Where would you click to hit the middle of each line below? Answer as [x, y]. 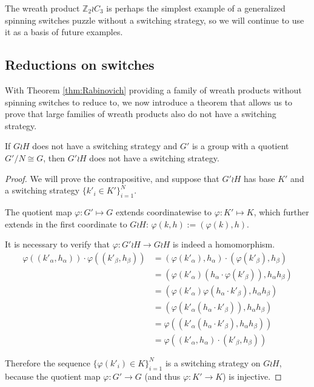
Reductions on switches [80, 65]
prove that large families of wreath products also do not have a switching [141, 114]
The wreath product [42, 8]
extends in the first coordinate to [66, 224]
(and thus [162, 376]
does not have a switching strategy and [105, 146]
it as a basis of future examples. [64, 32]
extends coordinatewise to [164, 211]
